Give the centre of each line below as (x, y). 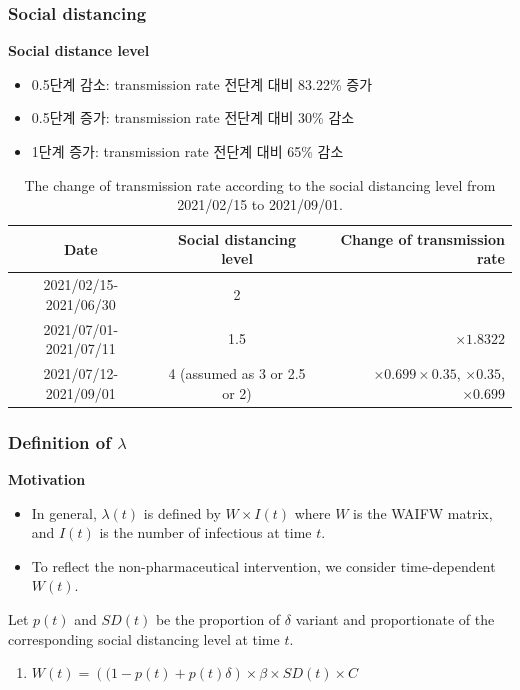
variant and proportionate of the (395, 618)
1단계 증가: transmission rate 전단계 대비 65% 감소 (187, 151)
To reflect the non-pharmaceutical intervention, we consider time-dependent (263, 565)
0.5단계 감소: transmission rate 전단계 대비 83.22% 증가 (202, 83)
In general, (64, 512)
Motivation (47, 479)
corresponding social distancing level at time (144, 638)
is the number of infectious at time (205, 532)
